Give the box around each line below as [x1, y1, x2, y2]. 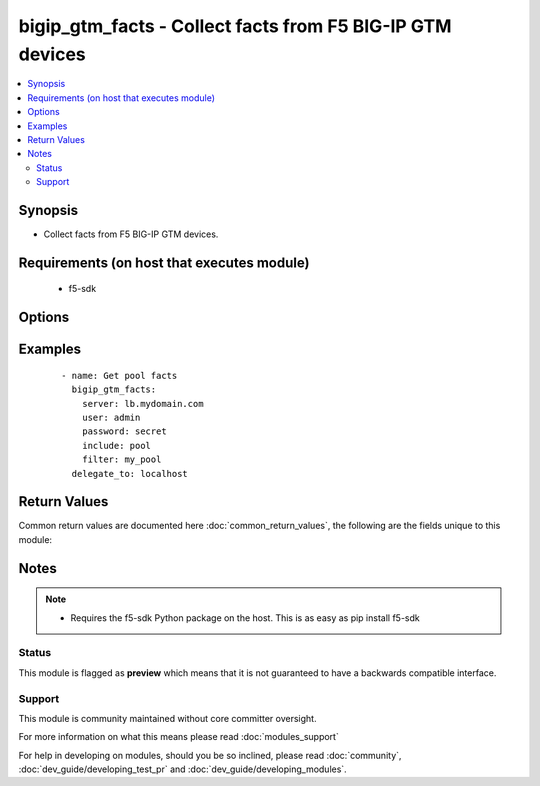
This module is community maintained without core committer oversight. [18, 712, 317, 724]
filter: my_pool [81, 454, 162, 465]
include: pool [81, 440, 152, 451]
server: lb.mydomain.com [81, 398, 204, 409]
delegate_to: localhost [71, 468, 189, 479]
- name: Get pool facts [61, 370, 178, 381]
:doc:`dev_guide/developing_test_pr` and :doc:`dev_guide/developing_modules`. [18, 763, 347, 775]
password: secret [81, 426, 167, 437]
